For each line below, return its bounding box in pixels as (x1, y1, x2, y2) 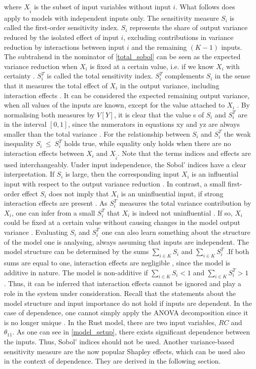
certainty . (4, 71, 35, 81)
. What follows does (175, 1, 235, 11)
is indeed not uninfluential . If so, (132, 207, 233, 218)
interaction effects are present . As (4, 198, 108, 208)
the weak (224, 128, 251, 139)
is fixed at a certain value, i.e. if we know (90, 61, 214, 71)
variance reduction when (4, 61, 78, 71)
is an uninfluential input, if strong (121, 188, 223, 198)
